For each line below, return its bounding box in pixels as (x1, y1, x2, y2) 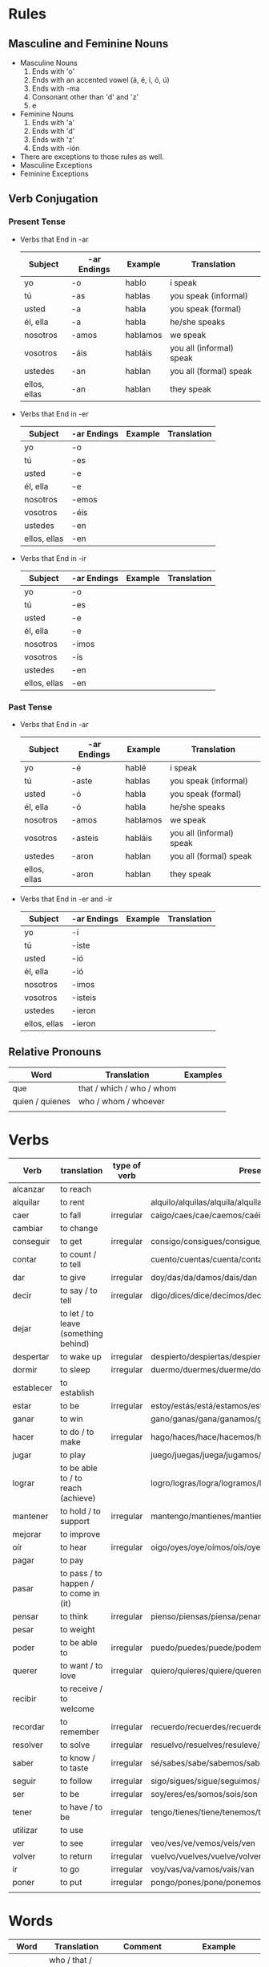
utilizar (12, 1824, 38, 1835)
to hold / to (59, 1506, 102, 1517)
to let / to (59, 1307, 94, 1319)
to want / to (59, 1660, 103, 1671)
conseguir (12, 1235, 50, 1246)
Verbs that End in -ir (19, 553, 86, 563)
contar (12, 1254, 38, 1265)
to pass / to (59, 1567, 102, 1579)
